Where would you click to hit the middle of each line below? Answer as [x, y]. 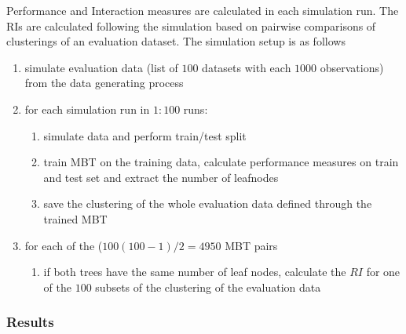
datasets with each [247, 67]
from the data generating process [104, 83]
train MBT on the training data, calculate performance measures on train [221, 162]
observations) [352, 67]
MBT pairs [251, 245]
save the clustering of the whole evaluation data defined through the [208, 203]
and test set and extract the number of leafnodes [161, 177]
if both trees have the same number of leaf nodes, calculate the [195, 272]
